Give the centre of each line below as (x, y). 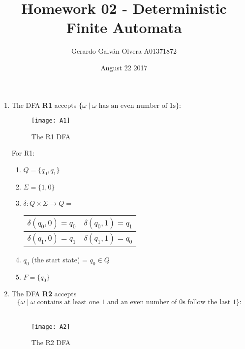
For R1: (23, 153)
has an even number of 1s (137, 106)
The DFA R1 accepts (44, 105)
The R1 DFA (51, 136)
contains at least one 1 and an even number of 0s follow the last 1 (137, 302)
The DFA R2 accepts (44, 294)
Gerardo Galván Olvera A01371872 (124, 51)
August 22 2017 (124, 67)
